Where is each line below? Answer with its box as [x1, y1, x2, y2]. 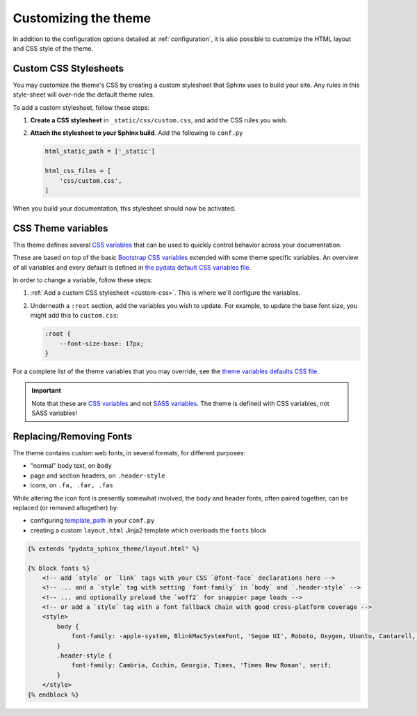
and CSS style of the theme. [13, 44, 94, 52]
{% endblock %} [27, 690, 79, 699]
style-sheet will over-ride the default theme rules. [13, 90, 155, 99]
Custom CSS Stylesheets [13, 63, 124, 74]
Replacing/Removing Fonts [13, 430, 132, 442]
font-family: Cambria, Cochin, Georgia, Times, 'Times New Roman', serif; [71, 661, 332, 669]
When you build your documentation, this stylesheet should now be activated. [13, 204, 236, 212]
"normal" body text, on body [30, 462, 113, 470]
